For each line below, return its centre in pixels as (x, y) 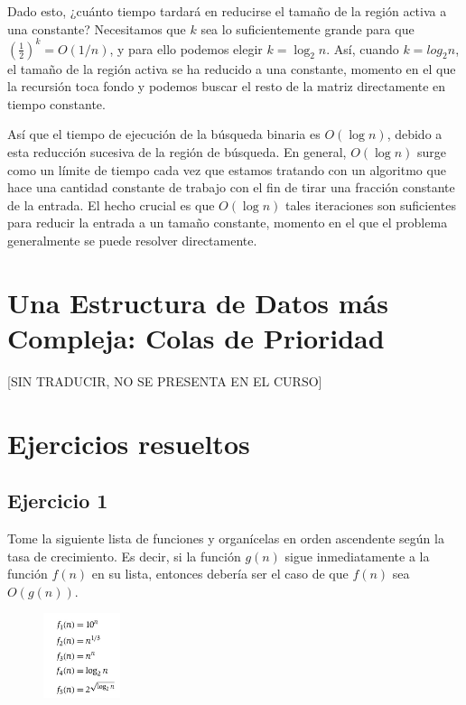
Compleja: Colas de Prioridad (196, 338)
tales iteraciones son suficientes (370, 204)
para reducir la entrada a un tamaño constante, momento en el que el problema (228, 223)
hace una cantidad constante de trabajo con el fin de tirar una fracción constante (231, 187)
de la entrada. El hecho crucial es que (111, 204)
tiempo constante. (56, 103)
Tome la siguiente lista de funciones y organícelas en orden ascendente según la (226, 538)
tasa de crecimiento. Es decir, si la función (124, 556)
